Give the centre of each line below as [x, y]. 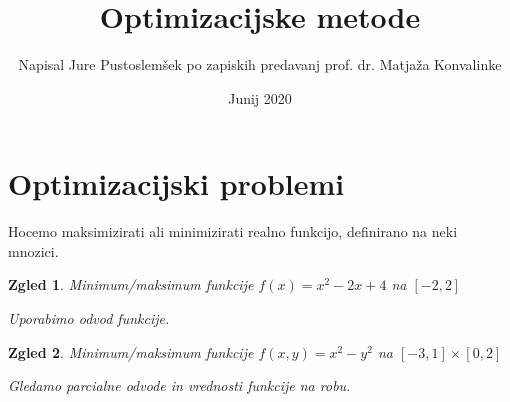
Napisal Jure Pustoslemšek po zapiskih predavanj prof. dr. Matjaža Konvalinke [260, 64]
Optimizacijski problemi [176, 183]
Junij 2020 [260, 97]
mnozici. [33, 250]
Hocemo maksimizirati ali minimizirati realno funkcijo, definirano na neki [233, 231]
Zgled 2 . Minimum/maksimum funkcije [131, 351]
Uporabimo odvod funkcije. [89, 318]
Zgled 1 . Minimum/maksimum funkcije [131, 284]
